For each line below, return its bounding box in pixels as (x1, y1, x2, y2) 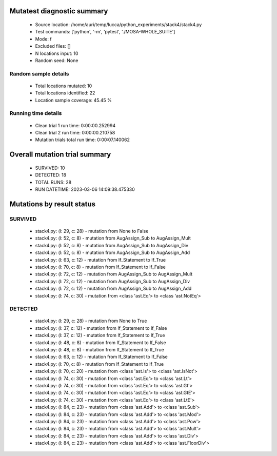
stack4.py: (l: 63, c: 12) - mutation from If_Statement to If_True (35, 256, 166, 263)
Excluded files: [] (35, 43, 71, 49)
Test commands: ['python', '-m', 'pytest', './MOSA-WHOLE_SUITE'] (35, 29, 175, 35)
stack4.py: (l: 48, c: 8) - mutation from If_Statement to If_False (35, 339, 166, 346)
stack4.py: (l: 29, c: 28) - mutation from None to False (35, 228, 149, 234)
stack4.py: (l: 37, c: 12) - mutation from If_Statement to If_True (35, 332, 165, 339)
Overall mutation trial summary (9, 150, 111, 159)
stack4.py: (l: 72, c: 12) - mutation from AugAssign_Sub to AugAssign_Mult (35, 271, 192, 277)
